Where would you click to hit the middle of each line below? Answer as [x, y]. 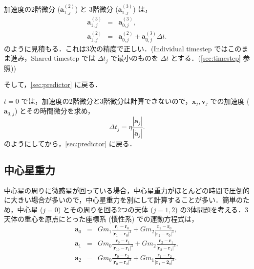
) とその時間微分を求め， [54, 111]
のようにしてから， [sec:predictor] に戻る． [70, 143]
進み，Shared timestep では [53, 58]
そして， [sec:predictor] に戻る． [53, 84]
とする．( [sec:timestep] [206, 58]
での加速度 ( [230, 101]
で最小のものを [134, 58]
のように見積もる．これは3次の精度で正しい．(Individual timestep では [116, 48]
